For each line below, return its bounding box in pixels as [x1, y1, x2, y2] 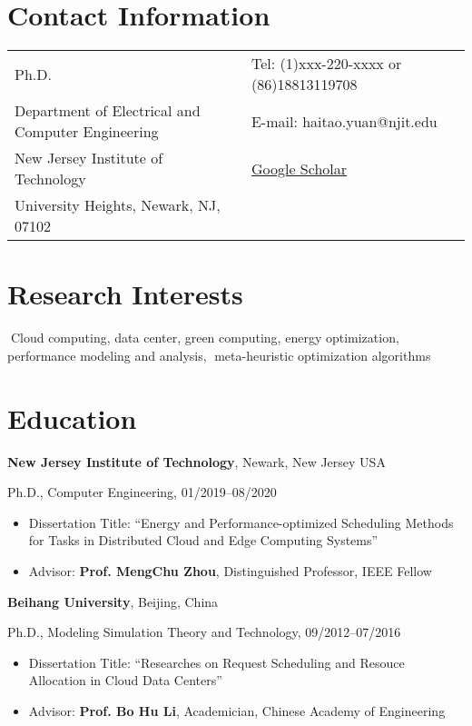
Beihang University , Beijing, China [7, 592, 219, 611]
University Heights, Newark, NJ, [15, 194, 221, 216]
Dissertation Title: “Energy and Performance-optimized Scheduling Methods [28, 512, 454, 532]
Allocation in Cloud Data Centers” [28, 671, 222, 690]
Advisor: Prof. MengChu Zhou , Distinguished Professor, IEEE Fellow [28, 561, 432, 580]
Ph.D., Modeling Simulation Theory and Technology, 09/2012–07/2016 [7, 622, 401, 641]
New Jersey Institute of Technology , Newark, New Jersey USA [7, 452, 386, 471]
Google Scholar [251, 157, 348, 179]
